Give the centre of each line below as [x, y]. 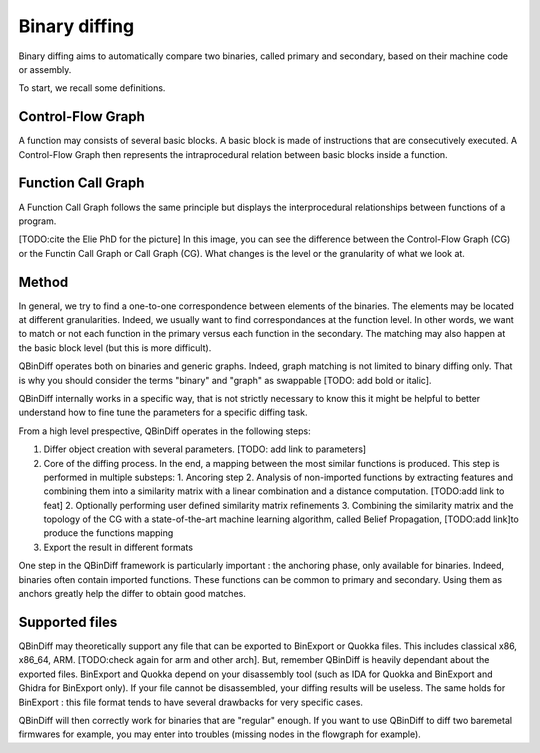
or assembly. [45, 69]
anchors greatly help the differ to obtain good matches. [132, 594]
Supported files [68, 621]
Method [43, 281]
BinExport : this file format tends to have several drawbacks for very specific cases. [191, 702]
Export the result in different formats [118, 547]
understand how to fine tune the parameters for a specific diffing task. [163, 412]
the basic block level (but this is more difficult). [115, 347]
